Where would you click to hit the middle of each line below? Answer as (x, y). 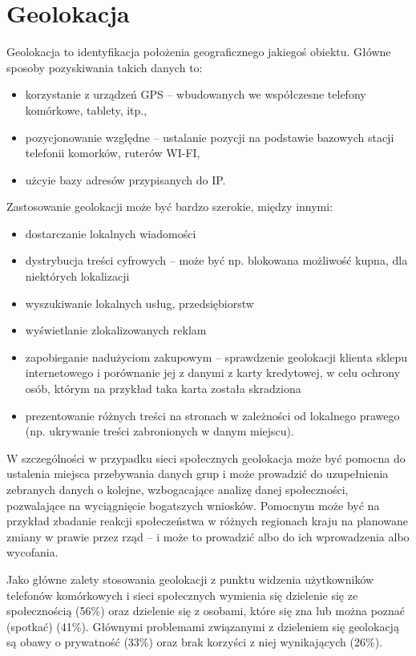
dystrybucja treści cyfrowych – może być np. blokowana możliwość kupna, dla (216, 260)
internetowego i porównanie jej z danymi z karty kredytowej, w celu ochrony (213, 373)
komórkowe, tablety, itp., (86, 109)
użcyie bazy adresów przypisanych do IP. (125, 179)
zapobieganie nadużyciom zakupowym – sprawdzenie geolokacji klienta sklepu (216, 356)
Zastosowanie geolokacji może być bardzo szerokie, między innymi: (170, 207)
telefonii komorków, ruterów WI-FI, (113, 153)
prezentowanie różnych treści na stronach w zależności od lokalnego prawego (212, 415)
